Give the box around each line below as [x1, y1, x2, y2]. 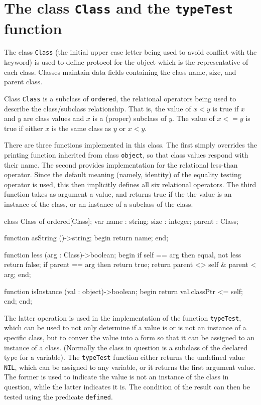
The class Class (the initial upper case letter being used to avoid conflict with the [4, 47, 257, 57]
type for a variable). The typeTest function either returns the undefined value [4, 352, 245, 362]
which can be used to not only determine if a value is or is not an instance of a [4, 322, 246, 333]
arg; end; [4, 268, 31, 279]
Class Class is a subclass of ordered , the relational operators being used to [4, 93, 236, 103]
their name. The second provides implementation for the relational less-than [4, 159, 238, 170]
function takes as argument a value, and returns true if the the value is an [4, 189, 232, 199]
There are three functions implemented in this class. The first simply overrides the [4, 140, 257, 150]
